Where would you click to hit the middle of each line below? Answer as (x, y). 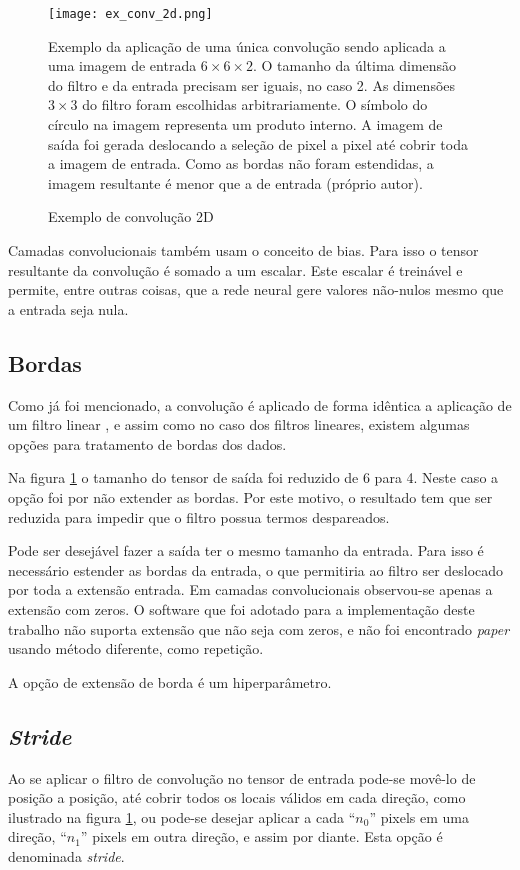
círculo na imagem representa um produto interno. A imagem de (245, 124)
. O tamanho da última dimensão (354, 65)
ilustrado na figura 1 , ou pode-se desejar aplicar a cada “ (182, 816)
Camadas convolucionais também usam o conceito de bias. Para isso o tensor (243, 250)
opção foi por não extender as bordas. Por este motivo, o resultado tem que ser (250, 496)
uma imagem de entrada (122, 65)
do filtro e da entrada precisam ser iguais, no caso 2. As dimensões (252, 84)
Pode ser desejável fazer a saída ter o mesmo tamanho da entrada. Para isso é (246, 550)
